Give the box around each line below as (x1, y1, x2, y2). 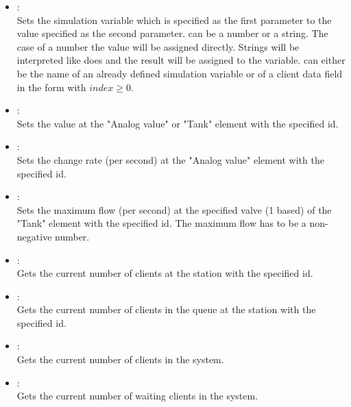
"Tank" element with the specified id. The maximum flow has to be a (16, 216, 306, 230)
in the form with (16, 79, 86, 94)
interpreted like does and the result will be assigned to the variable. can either (16, 53, 346, 67)
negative (16, 229, 52, 243)
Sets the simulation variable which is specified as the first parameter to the (16, 12, 332, 27)
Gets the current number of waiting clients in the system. (16, 388, 258, 403)
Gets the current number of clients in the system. (16, 352, 224, 367)
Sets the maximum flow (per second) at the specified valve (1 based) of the (16, 202, 332, 217)
